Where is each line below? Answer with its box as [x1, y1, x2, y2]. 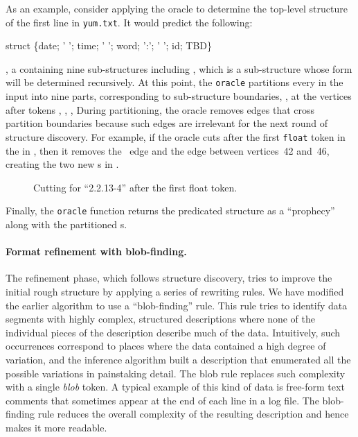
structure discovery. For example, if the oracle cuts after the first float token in [6, 129, 346, 144]
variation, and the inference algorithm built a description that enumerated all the [6, 352, 351, 366]
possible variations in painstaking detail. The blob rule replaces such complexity [6, 366, 346, 380]
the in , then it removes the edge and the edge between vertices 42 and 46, [6, 143, 330, 157]
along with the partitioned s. [6, 216, 127, 231]
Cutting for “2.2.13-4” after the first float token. [33, 180, 238, 194]
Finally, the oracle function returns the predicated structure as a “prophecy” [6, 203, 335, 218]
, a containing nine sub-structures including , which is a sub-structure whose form [6, 61, 352, 76]
